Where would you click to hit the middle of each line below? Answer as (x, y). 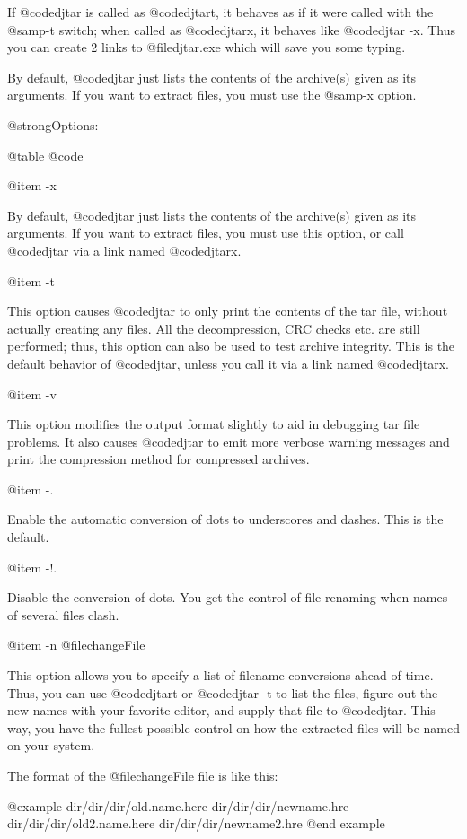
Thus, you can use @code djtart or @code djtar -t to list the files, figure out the (223, 692)
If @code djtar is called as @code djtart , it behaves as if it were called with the (220, 12)
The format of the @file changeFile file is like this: (143, 775)
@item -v (32, 393)
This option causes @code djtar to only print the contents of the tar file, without (228, 311)
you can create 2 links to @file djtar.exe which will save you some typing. (207, 47)
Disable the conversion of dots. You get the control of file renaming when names (228, 597)
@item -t (31, 280)
